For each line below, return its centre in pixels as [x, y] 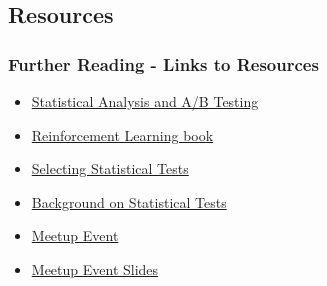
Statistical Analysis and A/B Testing [145, 101]
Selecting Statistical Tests [110, 168]
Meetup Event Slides [95, 268]
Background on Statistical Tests [129, 201]
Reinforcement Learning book [122, 134]
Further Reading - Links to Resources [163, 63]
